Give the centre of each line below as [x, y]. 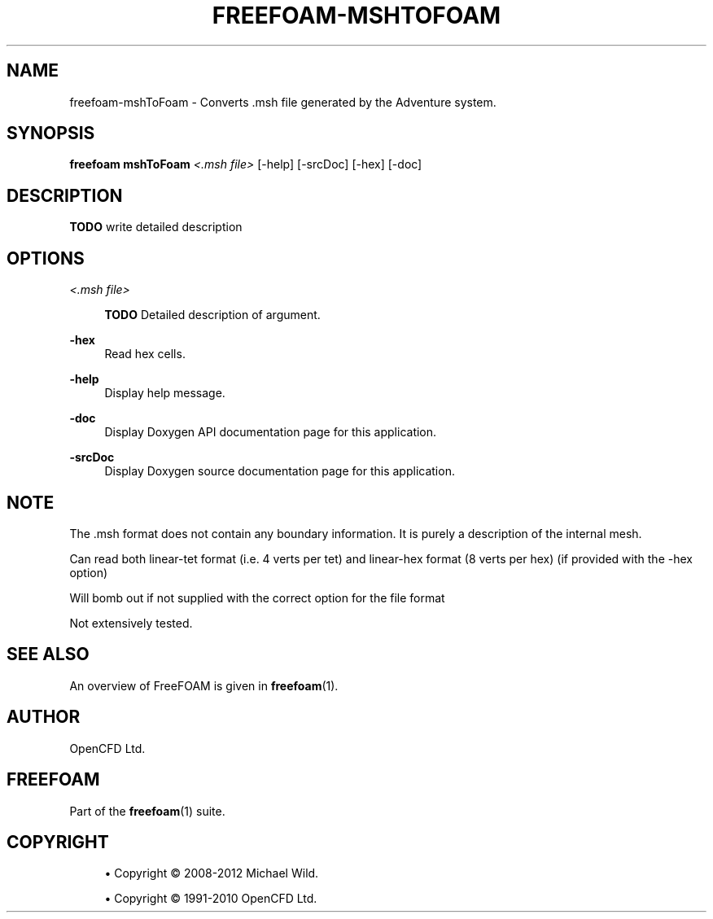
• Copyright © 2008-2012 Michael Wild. [212, 873]
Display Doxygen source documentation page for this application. [280, 471]
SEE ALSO [48, 654]
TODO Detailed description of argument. [212, 315]
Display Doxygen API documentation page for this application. [271, 432]
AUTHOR [44, 717]
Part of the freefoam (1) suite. [147, 811]
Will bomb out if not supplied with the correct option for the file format [257, 597]
